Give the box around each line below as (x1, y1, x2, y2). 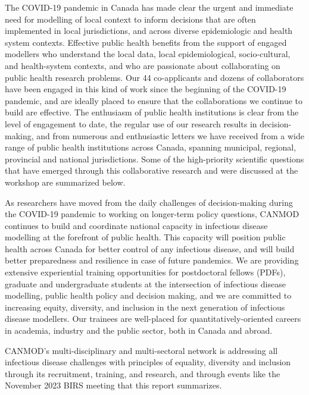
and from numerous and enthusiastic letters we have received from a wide (36, 129, 304, 142)
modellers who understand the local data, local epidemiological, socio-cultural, (5, 48, 291, 60)
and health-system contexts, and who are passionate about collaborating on (5, 59, 280, 71)
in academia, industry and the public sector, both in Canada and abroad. (5, 324, 273, 337)
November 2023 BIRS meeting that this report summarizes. (5, 379, 222, 391)
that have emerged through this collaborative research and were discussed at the (5, 164, 298, 177)
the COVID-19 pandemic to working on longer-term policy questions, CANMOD (5, 208, 299, 220)
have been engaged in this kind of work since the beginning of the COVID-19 (5, 83, 286, 95)
